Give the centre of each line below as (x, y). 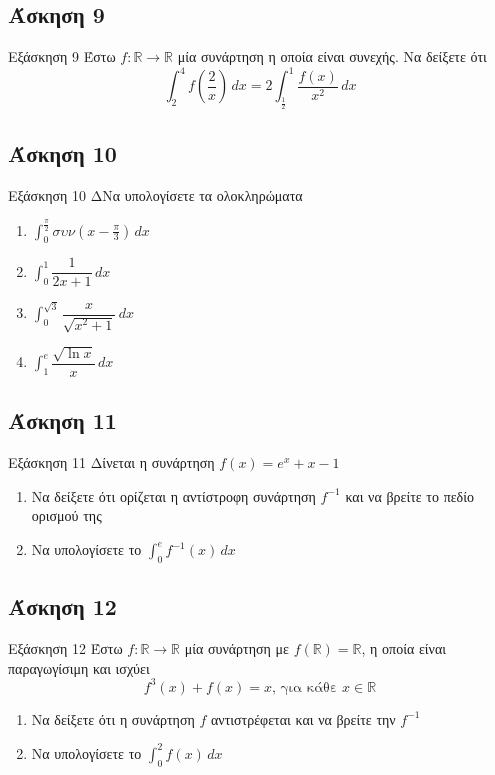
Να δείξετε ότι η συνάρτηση (113, 718)
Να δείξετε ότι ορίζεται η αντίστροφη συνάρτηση (173, 495)
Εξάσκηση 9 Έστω (62, 56)
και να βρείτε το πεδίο (409, 495)
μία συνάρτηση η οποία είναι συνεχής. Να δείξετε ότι (332, 56)
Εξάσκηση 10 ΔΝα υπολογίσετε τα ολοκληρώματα (155, 194)
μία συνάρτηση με (236, 648)
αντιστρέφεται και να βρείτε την (303, 718)
